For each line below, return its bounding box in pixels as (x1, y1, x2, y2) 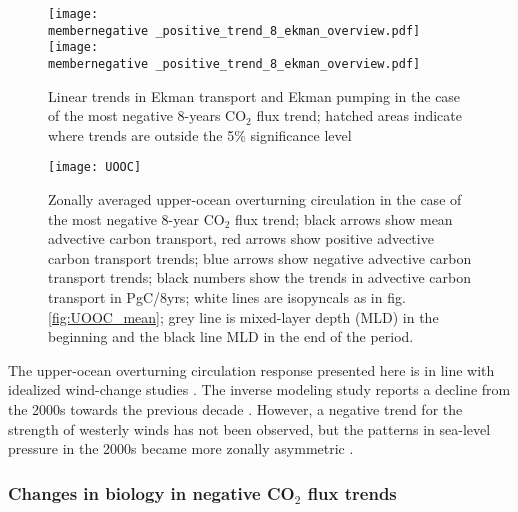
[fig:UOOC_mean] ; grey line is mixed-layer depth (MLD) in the (48, 306, 439, 327)
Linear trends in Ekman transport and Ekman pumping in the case (48, 85, 461, 106)
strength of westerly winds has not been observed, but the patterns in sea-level (8, 418, 491, 439)
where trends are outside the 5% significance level (48, 124, 352, 145)
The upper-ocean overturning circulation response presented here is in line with (8, 359, 495, 380)
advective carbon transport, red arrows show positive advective (48, 228, 434, 249)
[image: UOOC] (48, 160, 142, 175)
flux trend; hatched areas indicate (256, 105, 462, 126)
